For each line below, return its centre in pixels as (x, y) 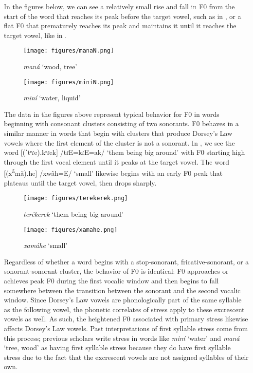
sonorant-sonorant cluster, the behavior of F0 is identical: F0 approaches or (116, 271)
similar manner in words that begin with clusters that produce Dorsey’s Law (118, 133)
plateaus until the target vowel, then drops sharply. (80, 182)
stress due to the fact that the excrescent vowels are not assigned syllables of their (126, 357)
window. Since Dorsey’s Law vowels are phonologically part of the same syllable (123, 300)
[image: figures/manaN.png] (69, 51)
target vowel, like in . (36, 35)
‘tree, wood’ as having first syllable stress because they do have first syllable (117, 347)
